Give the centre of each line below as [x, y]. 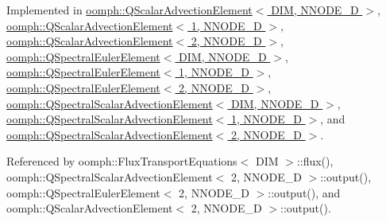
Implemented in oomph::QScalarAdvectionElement [129, 10]
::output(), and [304, 192]
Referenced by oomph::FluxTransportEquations [122, 161]
